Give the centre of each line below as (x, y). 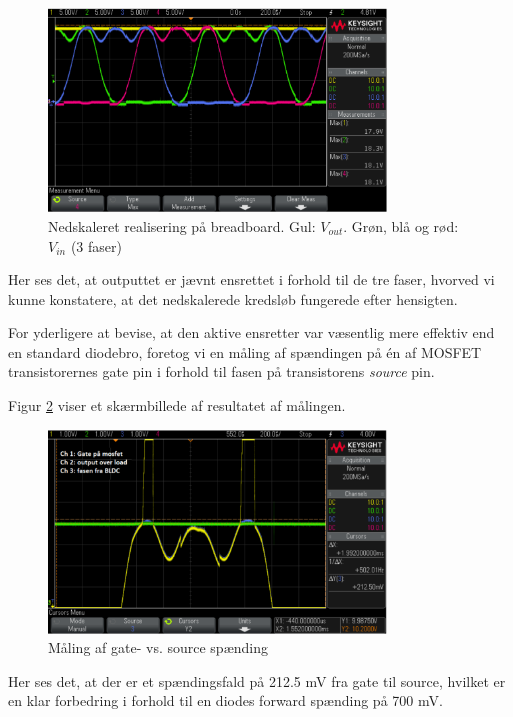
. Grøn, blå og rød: (401, 225)
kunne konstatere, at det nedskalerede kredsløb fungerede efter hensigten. (233, 298)
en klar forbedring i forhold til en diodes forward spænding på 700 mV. (225, 700)
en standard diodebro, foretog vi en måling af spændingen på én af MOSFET (245, 351)
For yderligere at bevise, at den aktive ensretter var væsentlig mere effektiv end (251, 332)
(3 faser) (96, 245)
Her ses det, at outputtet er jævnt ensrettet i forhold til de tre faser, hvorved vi (251, 279)
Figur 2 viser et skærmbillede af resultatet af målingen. (177, 405)
